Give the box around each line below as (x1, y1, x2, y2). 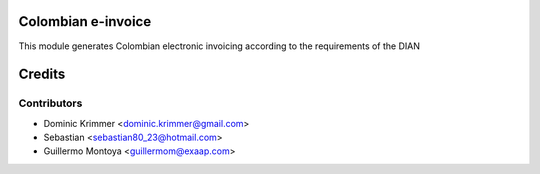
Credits (18, 66, 66, 83)
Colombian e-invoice (18, 13, 152, 30)
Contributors (18, 96, 83, 110)
